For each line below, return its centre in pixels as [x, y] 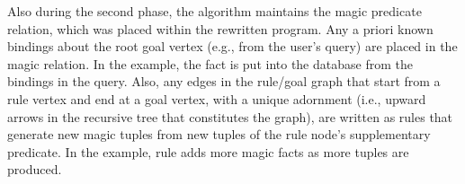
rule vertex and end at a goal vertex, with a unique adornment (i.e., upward [217, 98]
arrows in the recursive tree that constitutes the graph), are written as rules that [230, 116]
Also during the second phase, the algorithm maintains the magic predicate [215, 11]
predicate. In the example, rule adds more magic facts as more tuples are [208, 151]
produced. [35, 169]
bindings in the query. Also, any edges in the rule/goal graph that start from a [224, 81]
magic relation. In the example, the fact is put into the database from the [210, 63]
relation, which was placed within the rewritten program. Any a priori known [220, 28]
